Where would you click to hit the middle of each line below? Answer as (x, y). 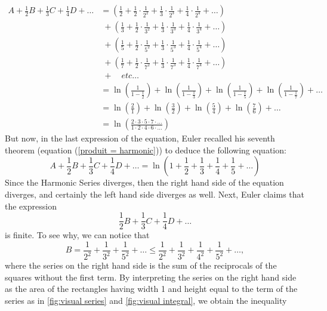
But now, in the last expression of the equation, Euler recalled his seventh (140, 138)
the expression (31, 206)
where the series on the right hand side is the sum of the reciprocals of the (141, 265)
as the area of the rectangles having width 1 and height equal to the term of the (151, 289)
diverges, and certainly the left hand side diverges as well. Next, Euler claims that (155, 194)
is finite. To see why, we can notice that (77, 235)
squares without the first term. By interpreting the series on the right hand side (151, 277)
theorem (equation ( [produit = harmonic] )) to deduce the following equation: (146, 150)
